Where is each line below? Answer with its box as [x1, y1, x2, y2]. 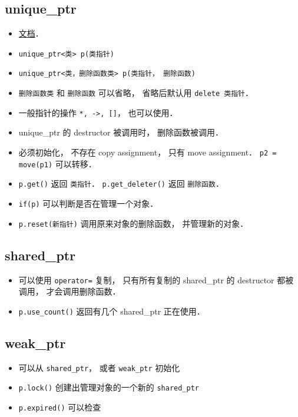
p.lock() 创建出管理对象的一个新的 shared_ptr [18, 381, 199, 393]
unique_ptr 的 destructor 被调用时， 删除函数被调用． [18, 126, 223, 138]
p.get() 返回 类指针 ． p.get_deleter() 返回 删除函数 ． [18, 177, 224, 190]
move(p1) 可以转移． [18, 157, 97, 170]
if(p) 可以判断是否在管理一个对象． [18, 197, 158, 209]
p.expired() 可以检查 [18, 401, 101, 413]
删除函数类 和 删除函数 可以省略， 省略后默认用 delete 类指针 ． [18, 87, 253, 99]
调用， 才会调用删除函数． [18, 285, 121, 297]
